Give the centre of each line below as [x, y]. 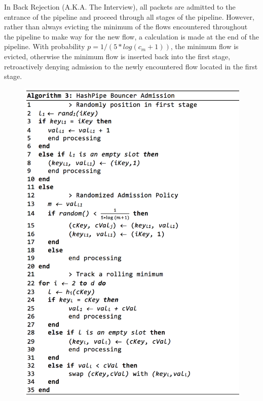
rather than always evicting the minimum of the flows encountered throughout [126, 27]
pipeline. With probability [45, 46]
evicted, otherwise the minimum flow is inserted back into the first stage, [117, 56]
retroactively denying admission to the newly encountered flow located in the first [131, 66]
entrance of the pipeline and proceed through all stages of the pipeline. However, [129, 16]
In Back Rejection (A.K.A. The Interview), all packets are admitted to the [120, 7]
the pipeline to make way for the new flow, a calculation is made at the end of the [131, 36]
